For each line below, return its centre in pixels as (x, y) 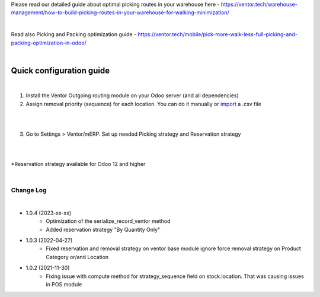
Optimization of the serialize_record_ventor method (108, 221)
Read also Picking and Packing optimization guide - (74, 34)
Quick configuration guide (60, 70)
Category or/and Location (77, 257)
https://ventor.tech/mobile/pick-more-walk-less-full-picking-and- (217, 34)
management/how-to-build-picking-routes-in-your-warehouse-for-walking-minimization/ (120, 12)
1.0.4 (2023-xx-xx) (49, 213)
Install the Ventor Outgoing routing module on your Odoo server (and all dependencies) (132, 95)
